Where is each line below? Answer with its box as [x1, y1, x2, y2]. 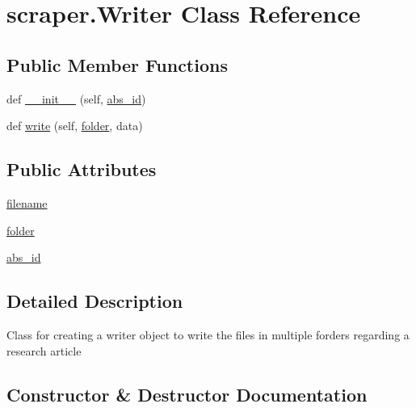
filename [6, 194, 48, 211]
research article [6, 342, 82, 359]
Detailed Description [6, 288, 183, 313]
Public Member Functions [6, 52, 228, 77]
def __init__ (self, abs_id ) [6, 90, 146, 107]
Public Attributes [6, 157, 157, 182]
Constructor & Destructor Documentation [6, 381, 368, 406]
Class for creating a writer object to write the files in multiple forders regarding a [6, 326, 410, 343]
